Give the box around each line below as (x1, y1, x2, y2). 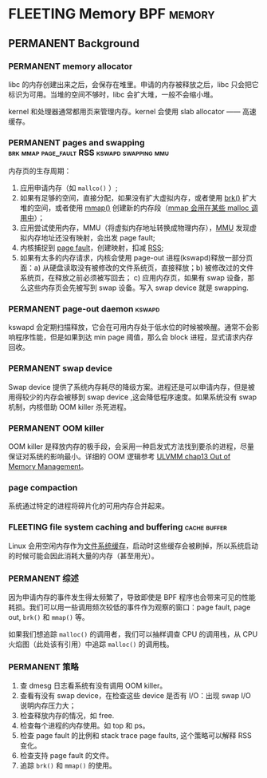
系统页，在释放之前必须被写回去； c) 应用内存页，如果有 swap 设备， (19, 273, 248, 283)
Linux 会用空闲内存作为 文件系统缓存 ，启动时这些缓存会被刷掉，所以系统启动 (8, 541, 259, 550)
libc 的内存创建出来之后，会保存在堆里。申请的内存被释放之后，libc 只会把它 (8, 79, 259, 89)
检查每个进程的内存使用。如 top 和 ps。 (19, 720, 150, 731)
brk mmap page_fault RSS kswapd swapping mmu (8, 147, 169, 158)
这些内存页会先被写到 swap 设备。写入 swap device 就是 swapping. (26, 283, 249, 292)
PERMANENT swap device (8, 363, 113, 374)
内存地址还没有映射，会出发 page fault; (26, 233, 155, 243)
